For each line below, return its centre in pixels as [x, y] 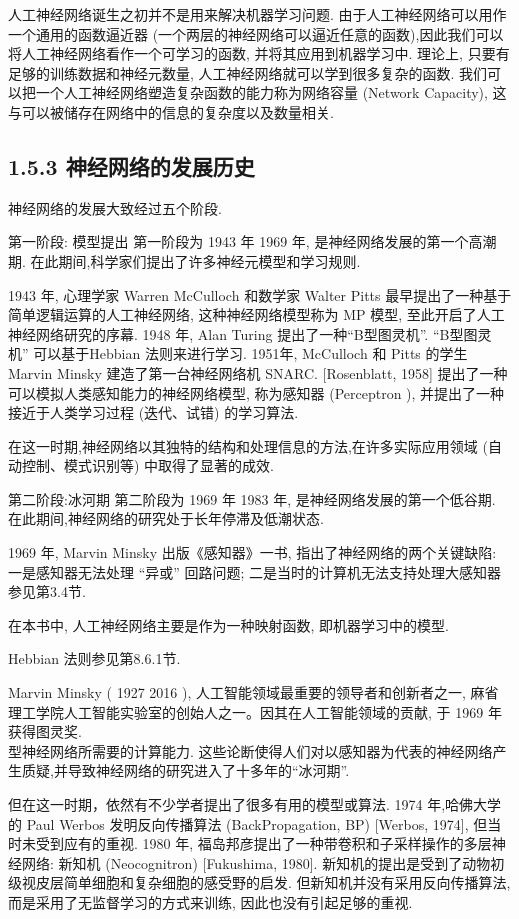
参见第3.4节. [47, 591]
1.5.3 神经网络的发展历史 [131, 165]
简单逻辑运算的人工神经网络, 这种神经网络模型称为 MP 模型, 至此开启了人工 [256, 314]
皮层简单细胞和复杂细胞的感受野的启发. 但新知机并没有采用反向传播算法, [273, 882]
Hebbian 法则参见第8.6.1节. [94, 658]
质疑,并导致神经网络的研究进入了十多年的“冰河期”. [185, 770]
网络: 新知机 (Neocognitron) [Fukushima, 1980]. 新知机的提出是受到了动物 [256, 862]
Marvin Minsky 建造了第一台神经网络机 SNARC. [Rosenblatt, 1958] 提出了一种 [258, 372]
